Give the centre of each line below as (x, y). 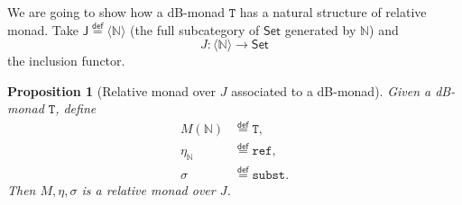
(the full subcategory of (195, 29)
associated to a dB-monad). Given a (331, 90)
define (80, 108)
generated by (320, 29)
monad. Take (43, 29)
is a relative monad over (148, 189)
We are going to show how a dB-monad (116, 12)
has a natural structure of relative (333, 12)
